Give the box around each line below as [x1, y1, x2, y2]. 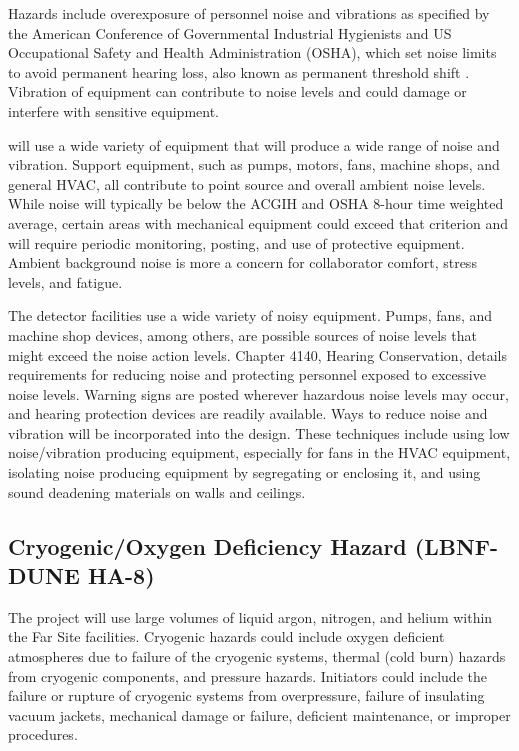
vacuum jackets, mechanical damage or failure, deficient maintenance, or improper [8, 704, 511, 725]
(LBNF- [414, 530, 499, 561]
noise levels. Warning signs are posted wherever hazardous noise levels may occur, [8, 383, 509, 404]
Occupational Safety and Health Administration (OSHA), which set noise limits [8, 42, 497, 63]
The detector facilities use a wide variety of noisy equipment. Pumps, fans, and [8, 305, 493, 326]
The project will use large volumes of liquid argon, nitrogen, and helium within [8, 606, 493, 627]
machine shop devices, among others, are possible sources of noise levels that [8, 324, 477, 345]
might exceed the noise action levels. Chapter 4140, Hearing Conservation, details [8, 344, 507, 365]
